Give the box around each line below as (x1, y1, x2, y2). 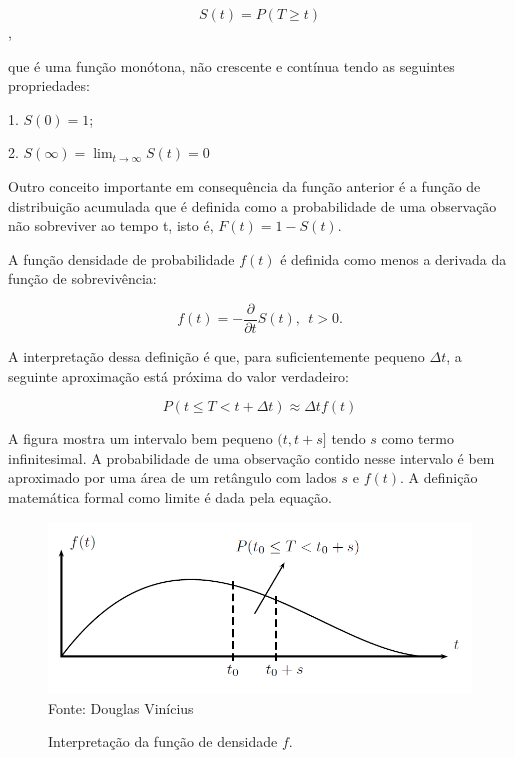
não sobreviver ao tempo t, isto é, (8, 215, 214, 236)
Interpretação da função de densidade (48, 731, 278, 752)
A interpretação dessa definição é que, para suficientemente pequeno (8, 346, 425, 366)
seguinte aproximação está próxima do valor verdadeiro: (8, 365, 350, 386)
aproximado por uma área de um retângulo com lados (8, 467, 337, 488)
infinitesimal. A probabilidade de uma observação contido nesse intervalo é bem (8, 447, 495, 468)
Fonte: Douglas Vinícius (48, 697, 194, 718)
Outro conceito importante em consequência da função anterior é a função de (8, 175, 481, 196)
